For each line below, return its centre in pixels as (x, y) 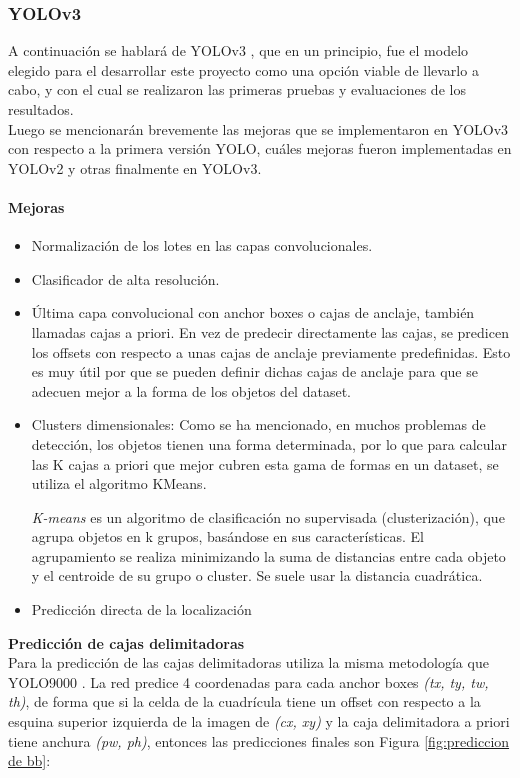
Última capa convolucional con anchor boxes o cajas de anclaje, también (253, 312)
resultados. (41, 109)
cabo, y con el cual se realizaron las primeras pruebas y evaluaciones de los (237, 89)
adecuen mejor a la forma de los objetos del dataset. (191, 390)
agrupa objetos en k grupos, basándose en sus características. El (227, 536)
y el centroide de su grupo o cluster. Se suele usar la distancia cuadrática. (257, 575)
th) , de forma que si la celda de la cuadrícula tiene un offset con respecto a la (244, 701)
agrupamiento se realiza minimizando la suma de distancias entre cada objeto (268, 555)
